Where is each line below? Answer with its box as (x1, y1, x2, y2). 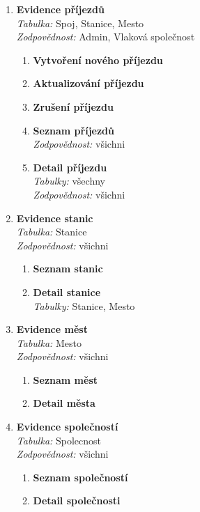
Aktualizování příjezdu (33, 76, 144, 91)
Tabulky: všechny (33, 173, 105, 188)
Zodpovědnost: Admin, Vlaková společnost (16, 29, 195, 44)
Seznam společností (33, 470, 128, 484)
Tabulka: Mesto (16, 335, 82, 350)
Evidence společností (16, 419, 118, 434)
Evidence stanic (16, 210, 93, 225)
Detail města (33, 396, 95, 410)
